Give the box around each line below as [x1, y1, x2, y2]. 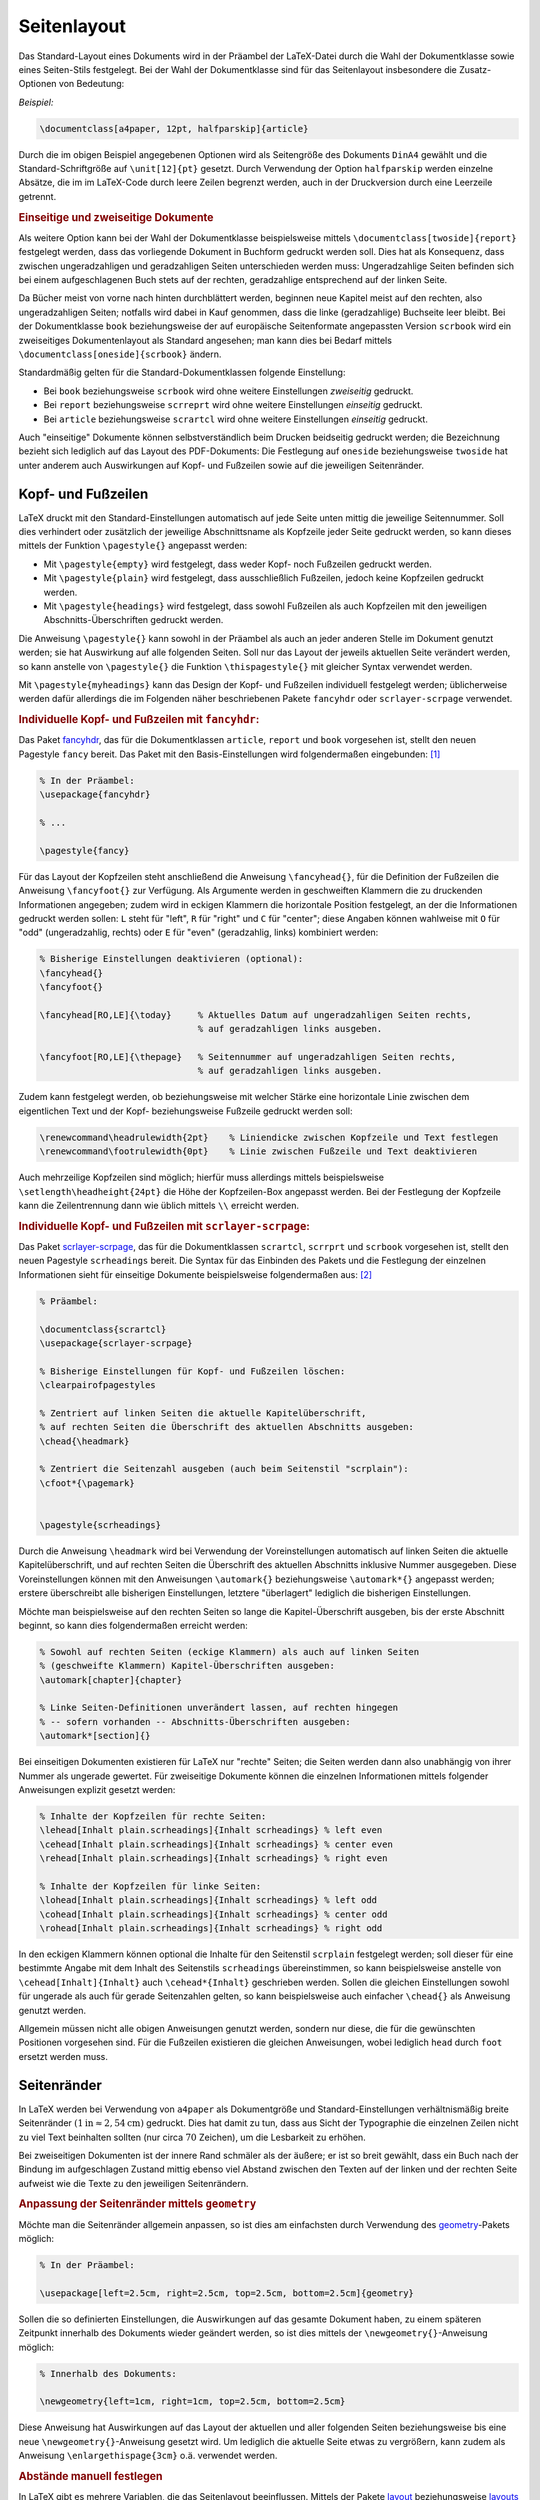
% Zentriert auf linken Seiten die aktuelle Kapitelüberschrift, [39, 1407, 367, 1419]
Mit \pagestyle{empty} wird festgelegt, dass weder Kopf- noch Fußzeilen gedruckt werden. [43, 558, 432, 570]
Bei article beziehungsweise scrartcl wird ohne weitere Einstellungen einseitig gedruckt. [43, 413, 429, 425]
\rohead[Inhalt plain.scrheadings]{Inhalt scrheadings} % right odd [39, 1923, 383, 1934]
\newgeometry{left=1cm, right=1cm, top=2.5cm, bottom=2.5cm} [39, 2396, 346, 2407]
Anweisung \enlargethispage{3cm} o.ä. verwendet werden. [18, 2450, 278, 2462]
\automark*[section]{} [39, 1730, 151, 1742]
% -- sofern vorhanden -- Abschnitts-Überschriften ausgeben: [39, 1716, 351, 1727]
